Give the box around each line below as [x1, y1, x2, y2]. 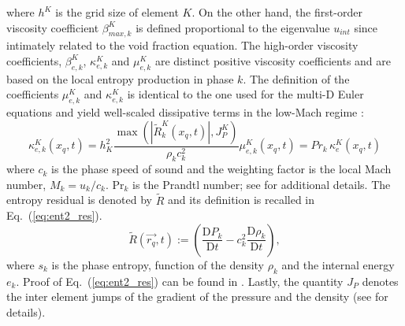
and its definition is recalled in [167, 191, 315, 208]
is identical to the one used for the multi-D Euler [127, 86, 364, 102]
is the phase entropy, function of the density [51, 256, 265, 272]
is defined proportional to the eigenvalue [136, 19, 330, 35]
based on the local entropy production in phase [6, 70, 234, 87]
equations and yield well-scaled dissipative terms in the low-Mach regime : [6, 104, 364, 120]
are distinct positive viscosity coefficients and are [154, 52, 391, 69]
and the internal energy [281, 256, 395, 272]
